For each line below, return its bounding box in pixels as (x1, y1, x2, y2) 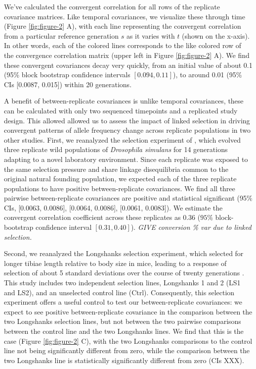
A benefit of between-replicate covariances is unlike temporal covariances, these (4, 96, 244, 106)
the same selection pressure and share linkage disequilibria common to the (4, 163, 229, 174)
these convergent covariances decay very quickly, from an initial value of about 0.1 (4, 59, 253, 70)
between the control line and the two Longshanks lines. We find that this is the (4, 326, 244, 336)
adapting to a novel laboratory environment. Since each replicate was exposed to (4, 154, 248, 164)
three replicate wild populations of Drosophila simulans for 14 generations (4, 144, 228, 155)
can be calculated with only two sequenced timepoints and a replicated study (4, 105, 238, 115)
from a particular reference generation (4, 30, 119, 41)
